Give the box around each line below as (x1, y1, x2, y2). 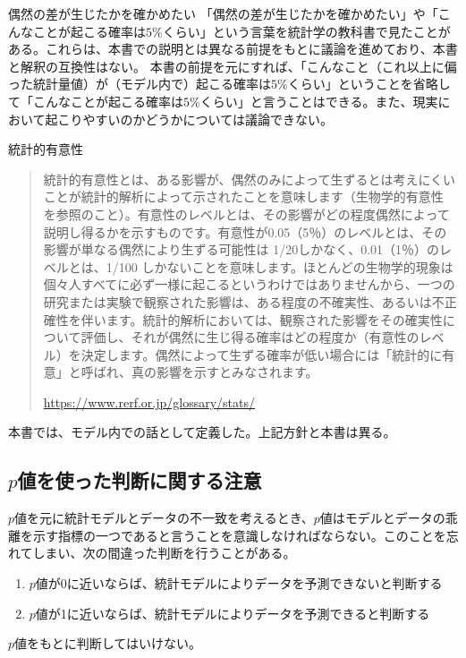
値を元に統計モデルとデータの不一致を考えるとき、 (14, 508, 314, 527)
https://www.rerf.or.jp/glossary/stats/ (43, 392, 256, 411)
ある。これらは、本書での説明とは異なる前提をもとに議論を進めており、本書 (8, 39, 458, 58)
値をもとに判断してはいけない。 (14, 634, 202, 653)
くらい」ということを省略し (287, 74, 451, 93)
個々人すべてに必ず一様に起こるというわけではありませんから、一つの (43, 275, 455, 294)
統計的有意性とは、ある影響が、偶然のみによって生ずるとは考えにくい (43, 169, 456, 188)
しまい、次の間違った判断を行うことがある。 (32, 543, 296, 562)
